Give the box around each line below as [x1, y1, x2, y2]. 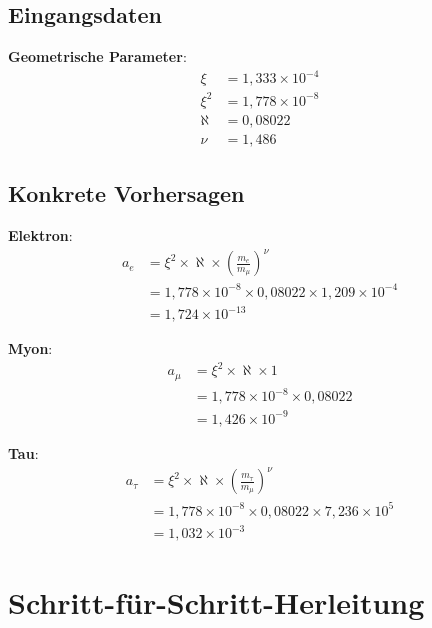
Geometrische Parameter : [8, 46, 187, 67]
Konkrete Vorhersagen [8, 178, 245, 209]
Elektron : [8, 225, 73, 246]
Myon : [8, 338, 53, 359]
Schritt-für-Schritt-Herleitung [8, 582, 425, 623]
